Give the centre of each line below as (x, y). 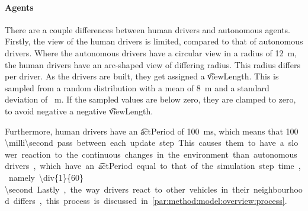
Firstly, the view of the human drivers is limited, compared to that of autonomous (154, 41)
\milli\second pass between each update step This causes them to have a (145, 143)
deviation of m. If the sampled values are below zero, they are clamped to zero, (150, 99)
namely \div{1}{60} (46, 177)
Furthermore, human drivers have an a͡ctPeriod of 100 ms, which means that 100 (152, 131)
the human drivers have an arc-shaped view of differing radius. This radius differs (153, 64)
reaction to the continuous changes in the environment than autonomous (159, 154)
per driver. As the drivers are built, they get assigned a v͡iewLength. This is (142, 76)
